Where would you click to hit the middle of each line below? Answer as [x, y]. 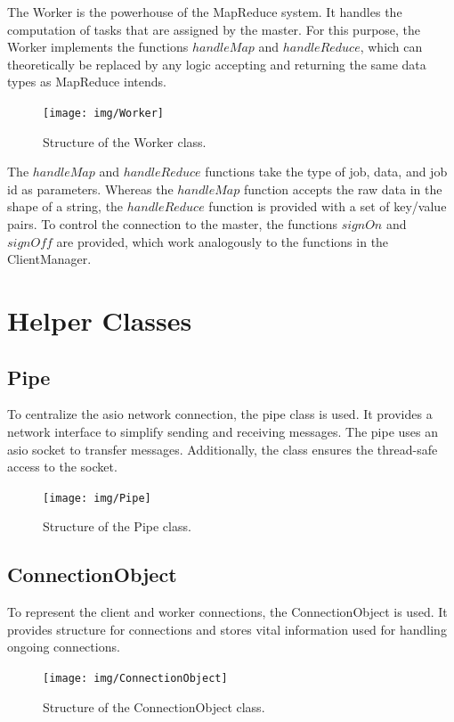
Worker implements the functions [98, 47]
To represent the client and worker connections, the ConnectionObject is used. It [227, 612]
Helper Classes [100, 320]
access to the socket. [62, 467]
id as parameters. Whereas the [90, 189]
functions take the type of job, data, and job [326, 172]
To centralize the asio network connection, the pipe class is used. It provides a [220, 414]
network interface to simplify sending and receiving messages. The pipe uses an [223, 431]
